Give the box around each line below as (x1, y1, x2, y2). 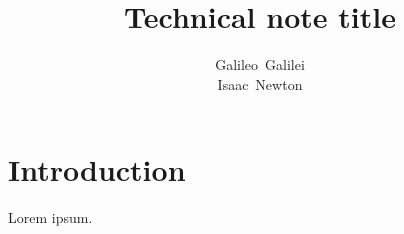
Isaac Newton (217, 73, 303, 94)
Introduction (8, 149, 186, 190)
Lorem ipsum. (8, 207, 93, 228)
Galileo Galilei (215, 54, 305, 75)
